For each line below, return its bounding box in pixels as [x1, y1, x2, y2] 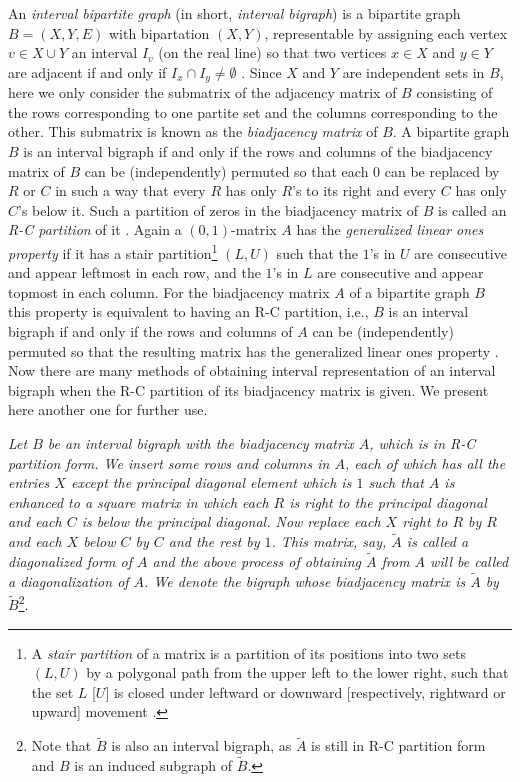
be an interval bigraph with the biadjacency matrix [47, 432, 354, 453]
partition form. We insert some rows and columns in [8, 452, 330, 473]
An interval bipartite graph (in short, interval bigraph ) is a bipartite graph [8, 3, 461, 23]
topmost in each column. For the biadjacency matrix [8, 281, 330, 302]
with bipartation [108, 22, 210, 43]
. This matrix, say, [271, 531, 387, 552]
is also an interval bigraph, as [111, 735, 292, 756]
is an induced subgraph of [74, 755, 233, 776]
